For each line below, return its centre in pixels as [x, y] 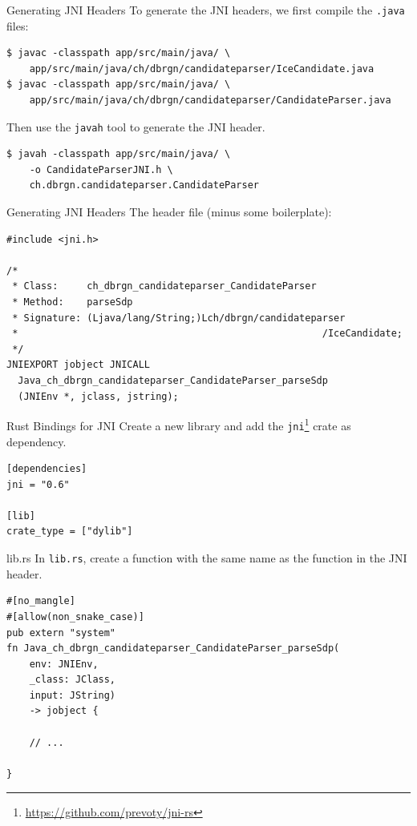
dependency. [36, 441]
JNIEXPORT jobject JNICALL [78, 365]
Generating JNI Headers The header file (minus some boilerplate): [169, 212]
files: [18, 25]
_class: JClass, [73, 680]
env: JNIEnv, [64, 664]
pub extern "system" [61, 633]
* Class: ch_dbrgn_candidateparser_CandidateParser [164, 286]
